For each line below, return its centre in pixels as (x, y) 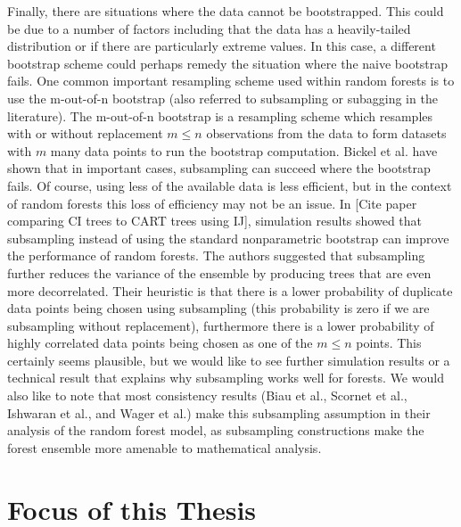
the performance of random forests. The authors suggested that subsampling (216, 255)
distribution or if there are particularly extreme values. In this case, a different (222, 46)
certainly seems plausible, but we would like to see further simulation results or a (229, 360)
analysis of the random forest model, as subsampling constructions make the (216, 430)
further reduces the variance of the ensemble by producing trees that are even (219, 272)
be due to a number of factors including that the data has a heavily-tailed (209, 28)
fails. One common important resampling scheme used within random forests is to (231, 81)
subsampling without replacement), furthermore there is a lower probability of (221, 325)
